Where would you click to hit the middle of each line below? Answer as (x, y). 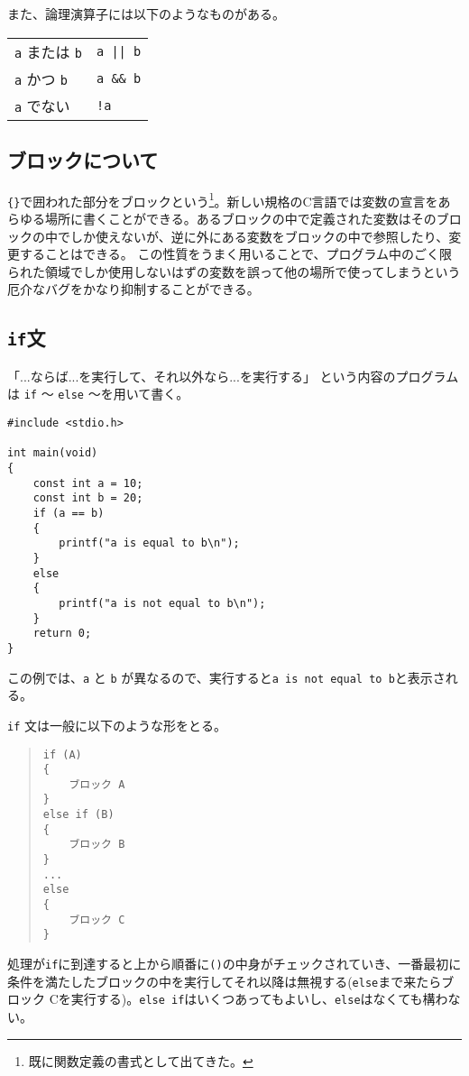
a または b (49, 51)
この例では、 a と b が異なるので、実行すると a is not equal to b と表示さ (226, 677)
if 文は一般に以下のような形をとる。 (117, 725)
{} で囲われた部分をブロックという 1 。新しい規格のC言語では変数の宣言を (223, 199)
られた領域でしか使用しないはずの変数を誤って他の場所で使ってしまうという (234, 271)
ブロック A (97, 784)
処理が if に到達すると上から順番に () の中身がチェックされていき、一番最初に (234, 964)
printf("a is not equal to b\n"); (162, 603)
